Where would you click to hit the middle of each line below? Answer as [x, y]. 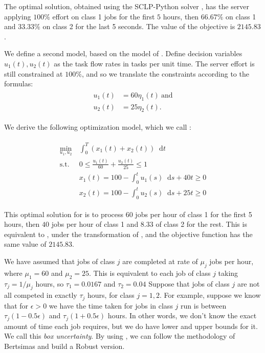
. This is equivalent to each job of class [150, 273]
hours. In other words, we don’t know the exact [182, 315]
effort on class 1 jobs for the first [104, 16]
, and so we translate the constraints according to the [165, 73]
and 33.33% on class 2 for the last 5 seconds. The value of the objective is [120, 26]
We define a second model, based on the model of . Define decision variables [123, 53]
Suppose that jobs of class [189, 283]
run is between [204, 305]
